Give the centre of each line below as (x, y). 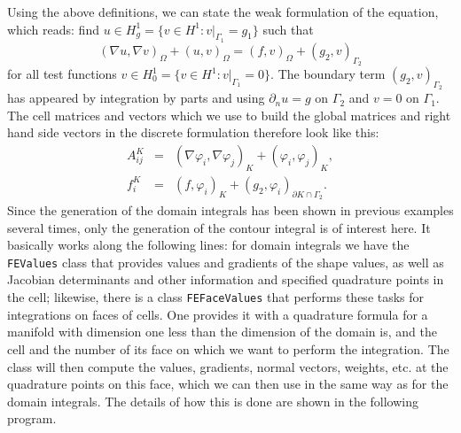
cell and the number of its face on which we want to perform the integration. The (228, 348)
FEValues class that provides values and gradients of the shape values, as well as (226, 262)
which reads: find (53, 29)
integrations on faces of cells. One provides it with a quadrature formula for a (218, 314)
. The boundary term (328, 73)
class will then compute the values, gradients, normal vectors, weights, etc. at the (228, 366)
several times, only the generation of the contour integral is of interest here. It (219, 227)
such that (288, 29)
